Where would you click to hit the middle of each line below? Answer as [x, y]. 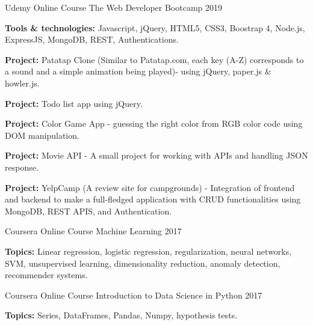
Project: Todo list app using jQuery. [74, 103]
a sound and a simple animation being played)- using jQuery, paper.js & [138, 71]
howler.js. [22, 83]
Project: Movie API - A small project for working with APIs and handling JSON [156, 155]
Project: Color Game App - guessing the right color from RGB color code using [154, 123]
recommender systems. [46, 275]
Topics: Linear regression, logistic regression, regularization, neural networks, [148, 251]
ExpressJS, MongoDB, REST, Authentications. [92, 39]
